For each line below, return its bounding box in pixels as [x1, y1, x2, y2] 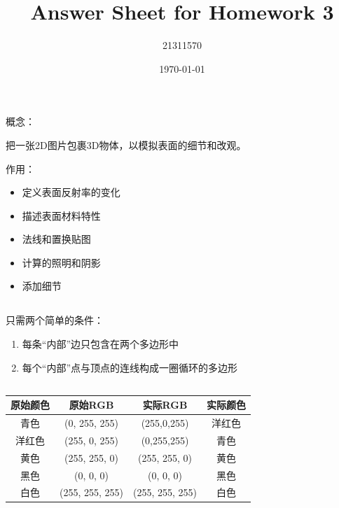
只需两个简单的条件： [6, 313, 104, 327]
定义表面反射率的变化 [22, 185, 120, 199]
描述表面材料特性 [22, 208, 101, 223]
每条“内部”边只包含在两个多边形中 [22, 337, 179, 351]
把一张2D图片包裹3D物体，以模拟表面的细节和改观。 [6, 137, 247, 152]
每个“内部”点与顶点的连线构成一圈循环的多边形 [22, 360, 238, 374]
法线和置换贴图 [22, 232, 91, 246]
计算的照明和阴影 [22, 255, 101, 269]
